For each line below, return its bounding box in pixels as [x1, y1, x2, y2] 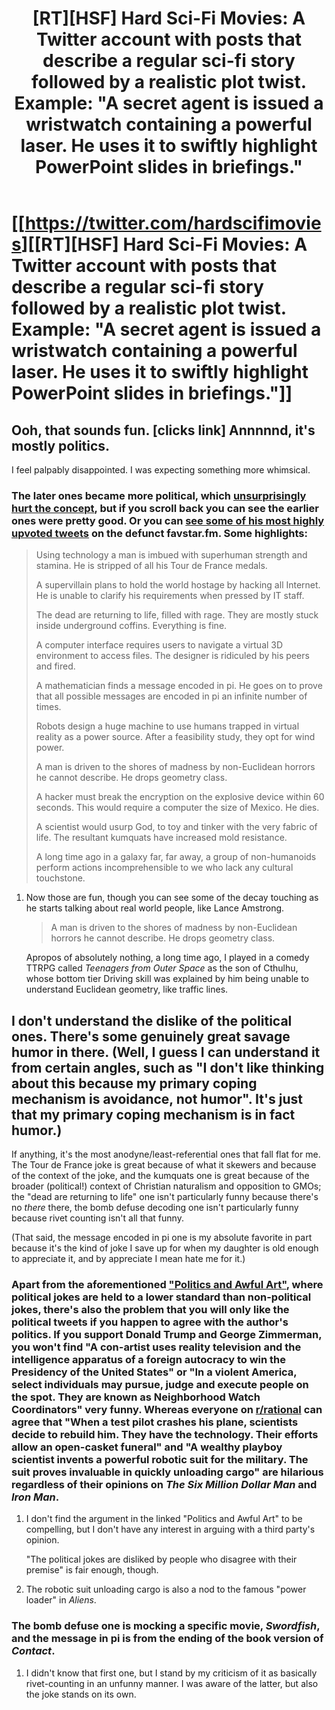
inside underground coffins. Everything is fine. [35, 620, 228, 632]
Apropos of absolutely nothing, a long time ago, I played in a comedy [25, 952, 310, 964]
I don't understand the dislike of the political [11, 1012, 293, 1029]
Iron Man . [11, 1490, 60, 1504]
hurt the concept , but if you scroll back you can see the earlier [11, 501, 319, 515]
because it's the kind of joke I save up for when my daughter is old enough [11, 1242, 319, 1254]
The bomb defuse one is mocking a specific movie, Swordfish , [11, 1619, 321, 1633]
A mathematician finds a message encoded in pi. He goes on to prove [35, 680, 323, 692]
